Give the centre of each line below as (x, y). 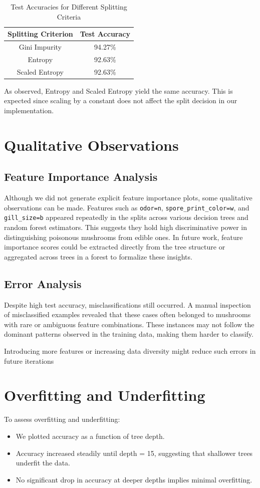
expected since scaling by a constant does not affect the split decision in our (121, 100)
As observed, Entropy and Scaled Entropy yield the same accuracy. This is (118, 90)
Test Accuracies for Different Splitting (69, 7)
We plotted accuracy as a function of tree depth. (90, 436)
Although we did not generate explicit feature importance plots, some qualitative (128, 198)
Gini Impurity (40, 47)
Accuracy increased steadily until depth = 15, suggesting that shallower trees (134, 453)
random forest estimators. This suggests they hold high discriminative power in (125, 227)
